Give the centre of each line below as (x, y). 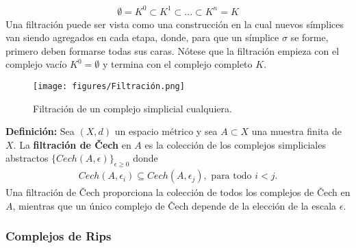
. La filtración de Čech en (72, 144)
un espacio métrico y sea (166, 131)
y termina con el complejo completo (177, 64)
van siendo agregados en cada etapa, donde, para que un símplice (142, 37)
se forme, (309, 37)
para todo (231, 176)
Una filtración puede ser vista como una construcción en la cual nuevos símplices (175, 24)
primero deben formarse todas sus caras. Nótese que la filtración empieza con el (173, 50)
